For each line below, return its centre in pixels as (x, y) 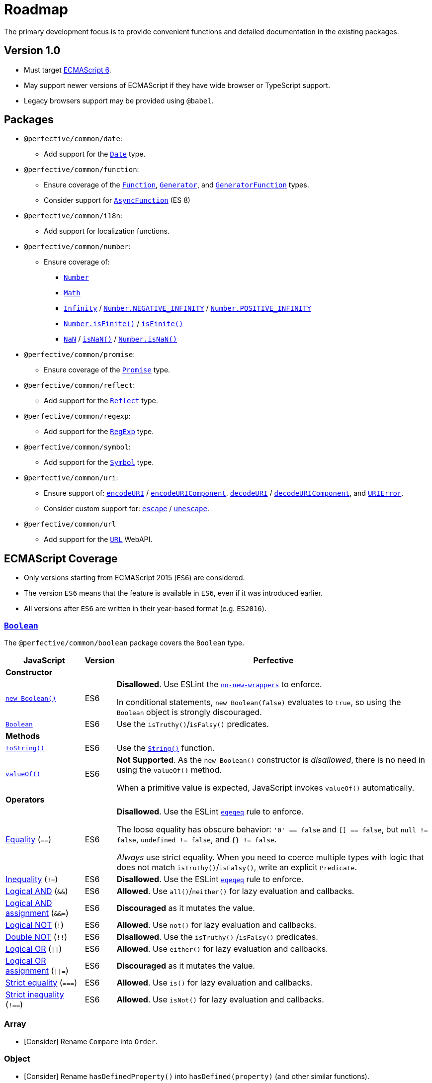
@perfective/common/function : (82, 170)
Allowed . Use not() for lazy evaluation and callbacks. (216, 925)
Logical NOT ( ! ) (35, 925)
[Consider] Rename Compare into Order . (91, 1041)
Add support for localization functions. (107, 231)
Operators (25, 800)
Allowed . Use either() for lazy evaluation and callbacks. (222, 949)
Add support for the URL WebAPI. (98, 540)
